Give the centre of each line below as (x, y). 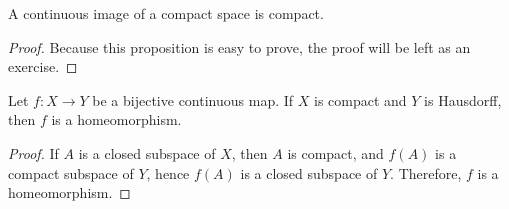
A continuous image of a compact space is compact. (166, 13)
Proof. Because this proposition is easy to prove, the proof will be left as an (239, 46)
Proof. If (33, 152)
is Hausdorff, (463, 99)
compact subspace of (71, 172)
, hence (168, 172)
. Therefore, (426, 172)
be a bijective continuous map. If (193, 99)
